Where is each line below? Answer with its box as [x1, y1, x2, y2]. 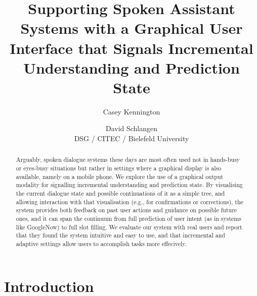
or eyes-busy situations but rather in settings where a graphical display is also [16, 164, 222, 172]
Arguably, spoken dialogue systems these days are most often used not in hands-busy [16, 155, 240, 164]
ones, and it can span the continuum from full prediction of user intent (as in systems [16, 214, 241, 223]
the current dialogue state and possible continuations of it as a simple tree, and [16, 189, 225, 198]
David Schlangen [105, 123, 158, 134]
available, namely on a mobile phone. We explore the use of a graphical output [16, 172, 224, 181]
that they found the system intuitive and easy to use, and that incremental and [16, 231, 225, 240]
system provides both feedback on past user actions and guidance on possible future [16, 206, 237, 214]
